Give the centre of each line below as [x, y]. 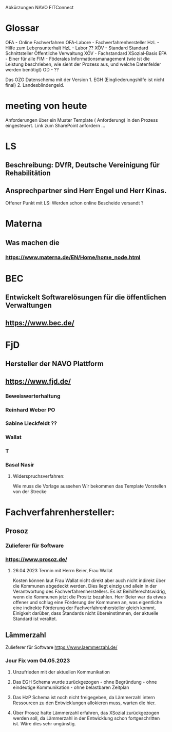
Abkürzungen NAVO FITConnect [40, 7]
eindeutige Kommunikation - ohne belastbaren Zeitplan [71, 687]
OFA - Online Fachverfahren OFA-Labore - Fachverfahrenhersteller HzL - [82, 42]
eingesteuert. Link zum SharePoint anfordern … [55, 125]
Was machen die [33, 243]
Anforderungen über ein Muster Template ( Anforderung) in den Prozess [82, 120]
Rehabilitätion [28, 173]
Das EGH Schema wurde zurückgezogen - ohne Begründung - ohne [85, 682]
